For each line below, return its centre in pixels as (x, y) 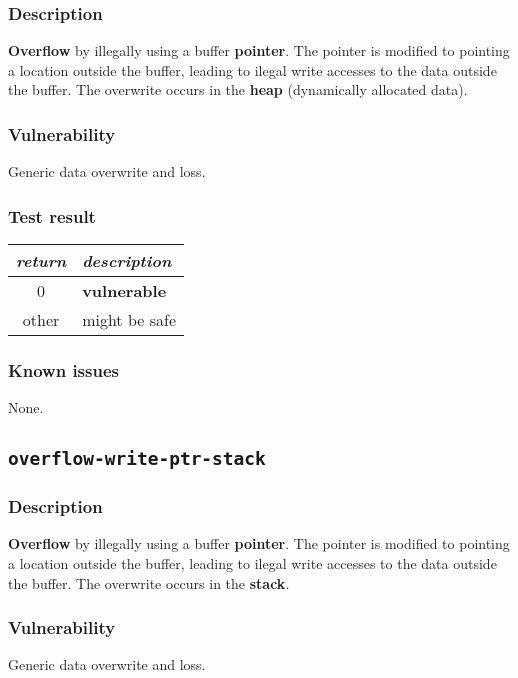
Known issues (63, 369)
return (41, 261)
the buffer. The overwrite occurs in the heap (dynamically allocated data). (238, 89)
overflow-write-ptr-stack (137, 459)
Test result (52, 215)
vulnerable (124, 291)
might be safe (129, 320)
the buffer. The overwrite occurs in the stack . (149, 582)
